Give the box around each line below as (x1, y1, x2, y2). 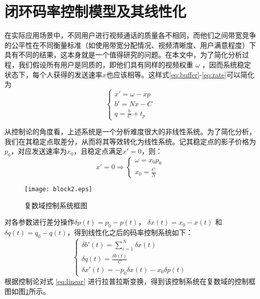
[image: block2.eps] (24, 186, 93, 193)
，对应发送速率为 (10, 146, 67, 156)
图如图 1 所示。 (4, 286, 50, 296)
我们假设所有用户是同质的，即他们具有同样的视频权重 (18, 59, 193, 69)
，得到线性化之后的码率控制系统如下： (67, 227, 193, 238)
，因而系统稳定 (202, 59, 252, 69)
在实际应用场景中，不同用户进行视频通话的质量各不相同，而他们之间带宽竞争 (4, 30, 256, 40)
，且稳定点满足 (73, 146, 123, 156)
